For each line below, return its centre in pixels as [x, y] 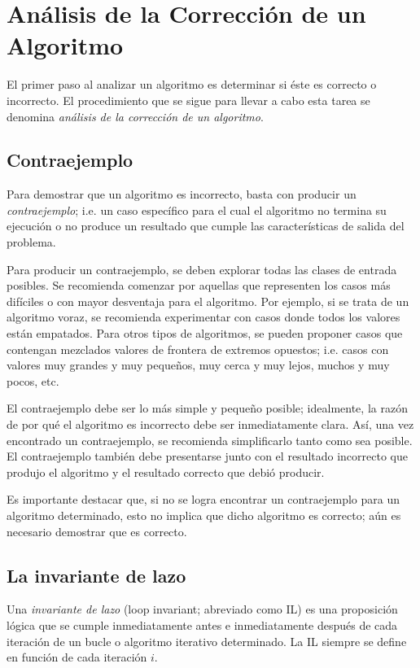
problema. [31, 242]
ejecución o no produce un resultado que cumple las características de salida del [206, 226]
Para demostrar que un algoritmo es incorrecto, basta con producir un [182, 194]
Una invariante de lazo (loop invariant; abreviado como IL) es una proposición [202, 609]
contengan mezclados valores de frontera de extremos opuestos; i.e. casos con [198, 349]
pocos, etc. [33, 380]
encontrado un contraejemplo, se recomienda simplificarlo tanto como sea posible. [210, 440]
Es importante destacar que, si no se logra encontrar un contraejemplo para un [203, 499]
